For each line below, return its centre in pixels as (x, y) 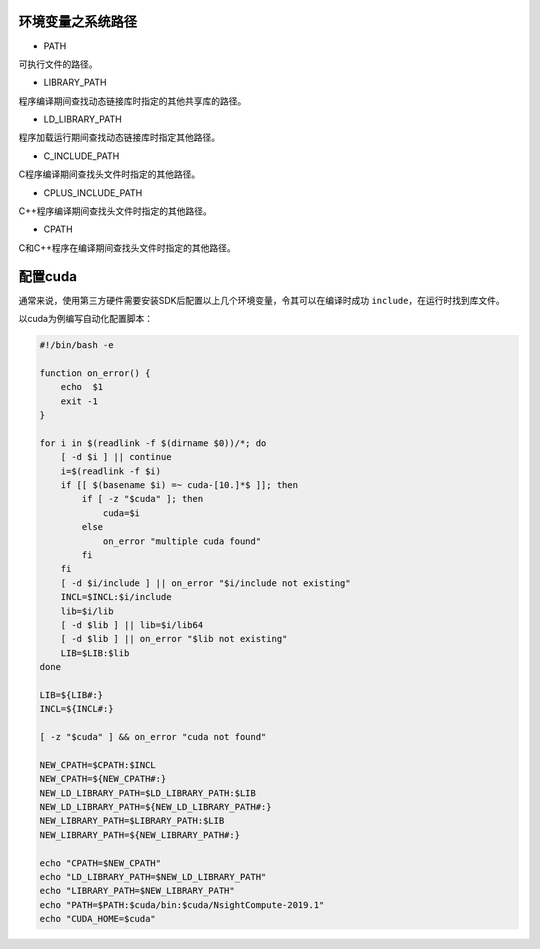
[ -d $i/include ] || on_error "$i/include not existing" (205, 583)
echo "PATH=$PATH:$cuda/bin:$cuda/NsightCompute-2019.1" (182, 904)
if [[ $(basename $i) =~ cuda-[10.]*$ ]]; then (179, 485)
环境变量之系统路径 (77, 21)
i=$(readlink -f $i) (111, 471)
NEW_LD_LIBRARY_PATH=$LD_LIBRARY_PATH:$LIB (148, 793)
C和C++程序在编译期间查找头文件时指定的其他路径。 (127, 247)
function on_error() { (95, 373)
